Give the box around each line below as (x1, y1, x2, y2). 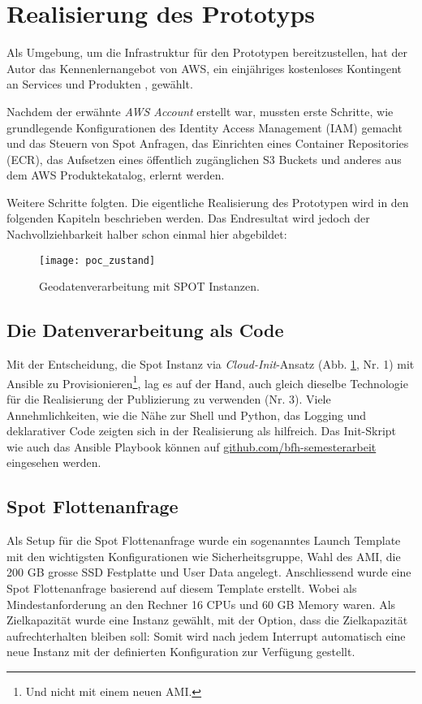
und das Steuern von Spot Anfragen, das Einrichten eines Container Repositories (6, 135, 409, 152)
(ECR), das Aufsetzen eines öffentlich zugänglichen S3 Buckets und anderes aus (6, 150, 402, 167)
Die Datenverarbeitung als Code (6, 317, 284, 343)
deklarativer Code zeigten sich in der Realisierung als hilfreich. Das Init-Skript (6, 422, 397, 439)
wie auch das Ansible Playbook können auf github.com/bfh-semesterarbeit (6, 438, 377, 455)
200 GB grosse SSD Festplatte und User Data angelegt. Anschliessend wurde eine (6, 564, 411, 581)
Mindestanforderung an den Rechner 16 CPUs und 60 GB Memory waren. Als (6, 595, 396, 612)
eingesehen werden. (6, 454, 101, 471)
